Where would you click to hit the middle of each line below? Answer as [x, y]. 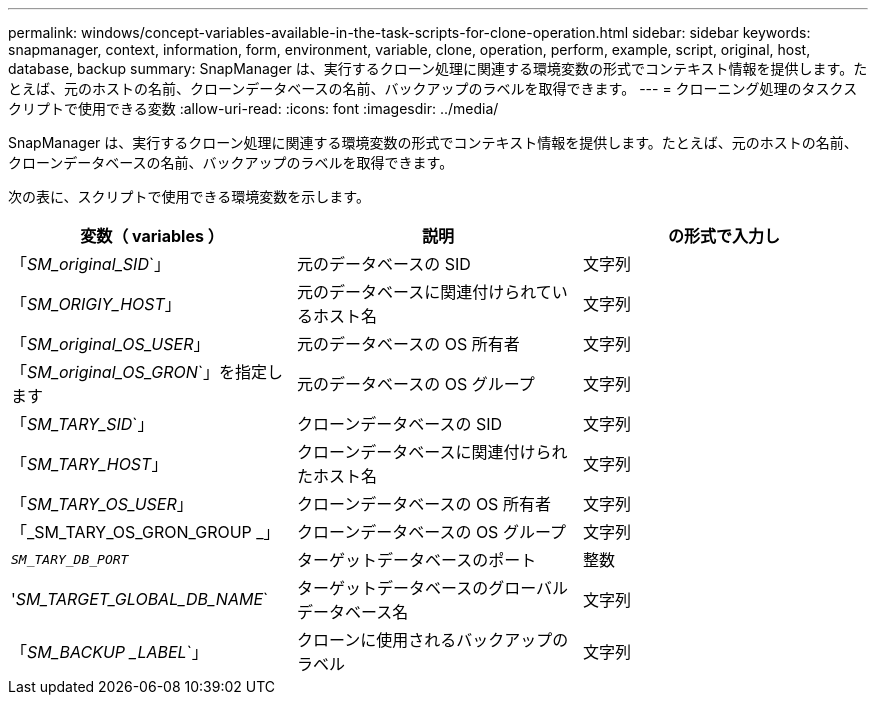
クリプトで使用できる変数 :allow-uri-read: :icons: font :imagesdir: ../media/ [253, 108]
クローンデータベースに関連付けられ [432, 452]
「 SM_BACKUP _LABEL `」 [109, 652]
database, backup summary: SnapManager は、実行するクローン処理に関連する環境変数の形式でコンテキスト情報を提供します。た [438, 68]
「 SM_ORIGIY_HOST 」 [96, 304]
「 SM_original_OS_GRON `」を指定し [147, 372]
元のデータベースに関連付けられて [424, 292]
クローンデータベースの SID [399, 424]
